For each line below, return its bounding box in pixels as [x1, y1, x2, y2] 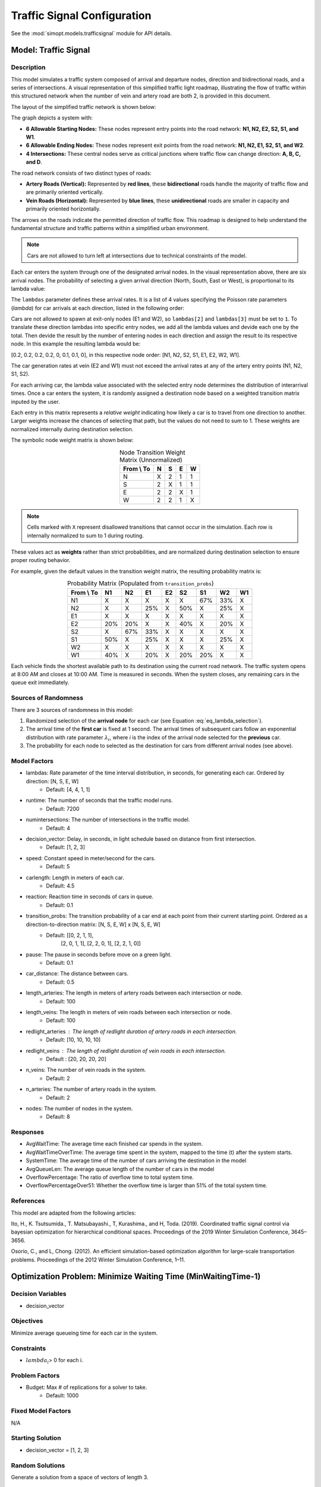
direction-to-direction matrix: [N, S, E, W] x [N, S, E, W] [26, 921, 160, 928]
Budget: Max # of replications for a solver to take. [26, 1384, 147, 1391]
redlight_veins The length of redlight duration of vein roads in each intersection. [26, 1047, 226, 1054]
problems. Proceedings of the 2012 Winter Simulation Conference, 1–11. [11, 1256, 185, 1263]
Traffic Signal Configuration [11, 9, 152, 22]
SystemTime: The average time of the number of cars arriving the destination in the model [26, 1157, 247, 1164]
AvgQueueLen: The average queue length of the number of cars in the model [26, 1165, 215, 1172]
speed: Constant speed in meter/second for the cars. [26, 854, 156, 862]
